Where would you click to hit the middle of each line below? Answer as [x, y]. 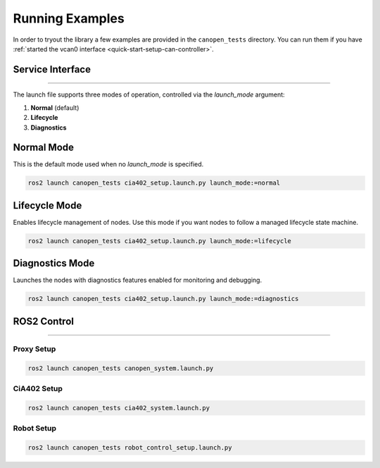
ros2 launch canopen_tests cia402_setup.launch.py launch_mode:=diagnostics [163, 299]
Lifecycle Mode [47, 205]
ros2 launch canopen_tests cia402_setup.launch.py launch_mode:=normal [154, 183]
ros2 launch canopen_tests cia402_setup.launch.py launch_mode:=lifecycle [160, 241]
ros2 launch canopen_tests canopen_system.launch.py [121, 368]
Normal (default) [55, 107]
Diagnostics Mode [54, 263]
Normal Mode [43, 148]
